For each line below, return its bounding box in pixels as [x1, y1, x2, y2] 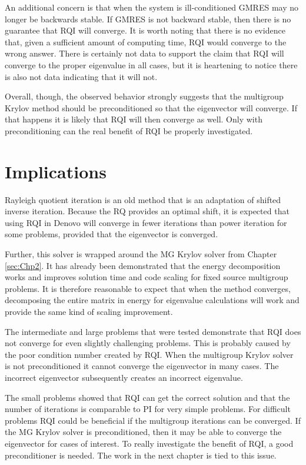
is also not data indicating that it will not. [5, 70, 158, 82]
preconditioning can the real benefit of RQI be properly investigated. [5, 124, 253, 137]
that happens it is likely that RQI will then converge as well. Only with [5, 113, 262, 125]
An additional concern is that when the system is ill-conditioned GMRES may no [5, 1, 299, 13]
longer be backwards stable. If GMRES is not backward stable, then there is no [5, 12, 291, 25]
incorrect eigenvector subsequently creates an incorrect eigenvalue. [5, 371, 243, 383]
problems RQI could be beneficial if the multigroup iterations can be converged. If [5, 414, 301, 426]
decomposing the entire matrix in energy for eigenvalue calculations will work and [5, 294, 300, 306]
